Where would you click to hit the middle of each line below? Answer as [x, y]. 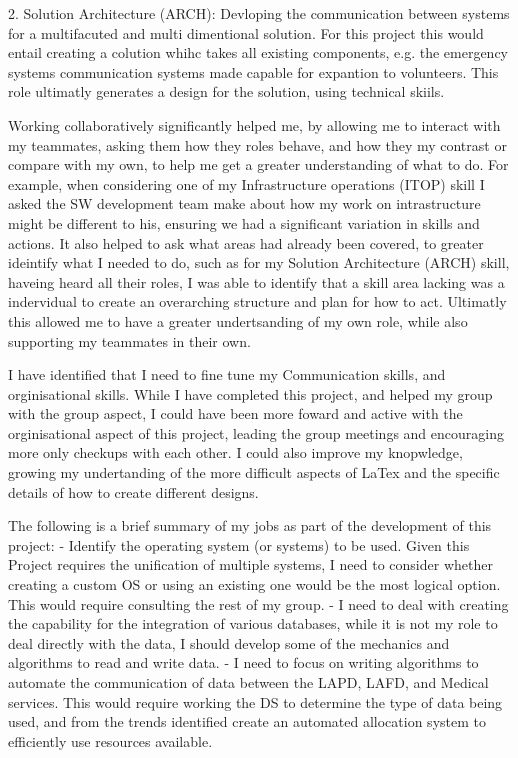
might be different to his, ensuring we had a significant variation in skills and [244, 222]
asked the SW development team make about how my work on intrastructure [244, 203]
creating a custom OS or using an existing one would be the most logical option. [254, 584]
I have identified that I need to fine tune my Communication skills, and [227, 374]
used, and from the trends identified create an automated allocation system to [247, 721]
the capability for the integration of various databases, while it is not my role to [253, 623]
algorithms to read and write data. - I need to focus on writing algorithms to [243, 662]
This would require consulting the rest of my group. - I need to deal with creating [258, 603]
